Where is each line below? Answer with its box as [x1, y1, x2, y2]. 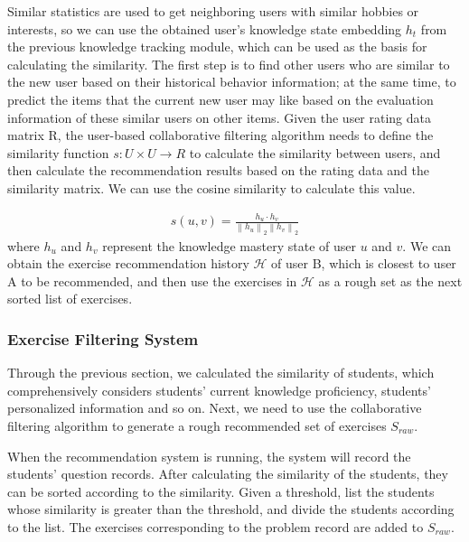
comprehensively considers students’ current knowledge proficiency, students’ [7, 380, 431, 399]
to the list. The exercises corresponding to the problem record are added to [7, 517, 424, 536]
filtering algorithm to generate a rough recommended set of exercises [7, 416, 387, 435]
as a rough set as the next [318, 271, 463, 290]
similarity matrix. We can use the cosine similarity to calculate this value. [7, 178, 416, 197]
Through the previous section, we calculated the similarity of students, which [7, 363, 435, 382]
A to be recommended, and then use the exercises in [7, 271, 297, 290]
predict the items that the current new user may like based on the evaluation [7, 89, 434, 108]
